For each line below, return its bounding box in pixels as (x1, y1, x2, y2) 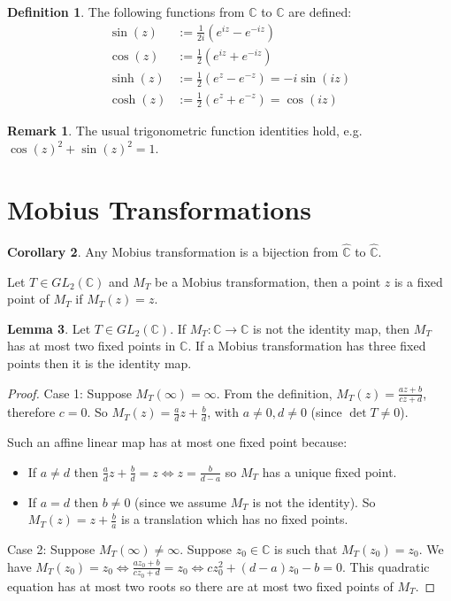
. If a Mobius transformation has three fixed (187, 336, 426, 355)
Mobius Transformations (7, 190, 311, 227)
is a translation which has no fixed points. (121, 510, 348, 528)
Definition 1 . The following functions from (7, 3, 245, 20)
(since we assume (134, 492, 227, 511)
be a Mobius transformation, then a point (155, 272, 381, 290)
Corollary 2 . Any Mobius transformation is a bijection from (7, 242, 339, 260)
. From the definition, (216, 383, 333, 402)
